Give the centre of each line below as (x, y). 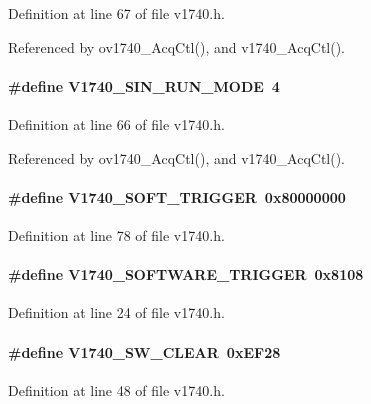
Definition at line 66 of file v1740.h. (116, 123)
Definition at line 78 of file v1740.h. (116, 234)
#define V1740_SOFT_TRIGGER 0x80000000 (177, 196)
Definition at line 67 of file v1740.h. (116, 13)
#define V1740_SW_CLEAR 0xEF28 (144, 351)
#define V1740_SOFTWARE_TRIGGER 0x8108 (186, 274)
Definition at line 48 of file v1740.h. (116, 389)
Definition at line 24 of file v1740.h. (116, 312)
